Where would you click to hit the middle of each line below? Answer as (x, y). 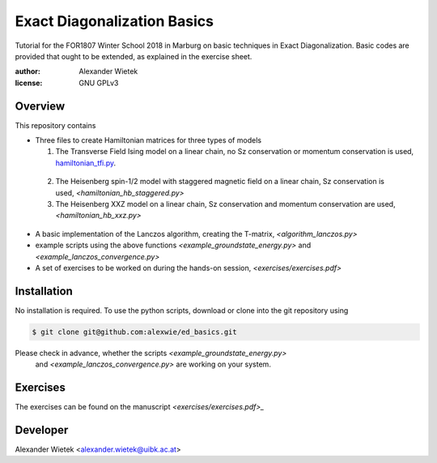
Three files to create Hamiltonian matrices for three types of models (148, 140)
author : (28, 71)
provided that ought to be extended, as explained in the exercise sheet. (134, 56)
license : (29, 83)
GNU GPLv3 (99, 83)
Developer (42, 430)
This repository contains (55, 125)
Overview (40, 106)
